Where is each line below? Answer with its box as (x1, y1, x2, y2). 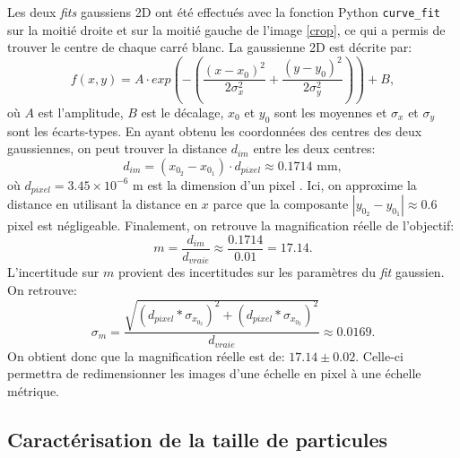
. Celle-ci (355, 346, 404, 365)
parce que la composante (213, 194, 349, 213)
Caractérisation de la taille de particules (7, 425, 388, 453)
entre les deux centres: (253, 139, 376, 158)
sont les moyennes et (273, 102, 387, 121)
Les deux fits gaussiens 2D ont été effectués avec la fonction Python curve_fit (7, 3, 440, 21)
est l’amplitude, (38, 102, 124, 121)
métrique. (7, 381, 59, 400)
